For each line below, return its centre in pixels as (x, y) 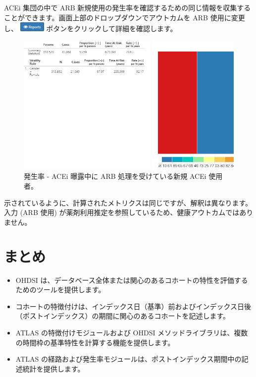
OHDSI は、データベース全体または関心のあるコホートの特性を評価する (132, 280)
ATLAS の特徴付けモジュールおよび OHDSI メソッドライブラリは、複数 (132, 332)
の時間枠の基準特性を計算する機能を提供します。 (95, 342)
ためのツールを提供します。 (60, 290)
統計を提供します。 (53, 368)
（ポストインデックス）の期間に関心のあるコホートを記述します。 (123, 316)
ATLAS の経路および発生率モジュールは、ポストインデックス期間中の (128, 359)
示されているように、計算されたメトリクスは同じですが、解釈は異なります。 (128, 202)
